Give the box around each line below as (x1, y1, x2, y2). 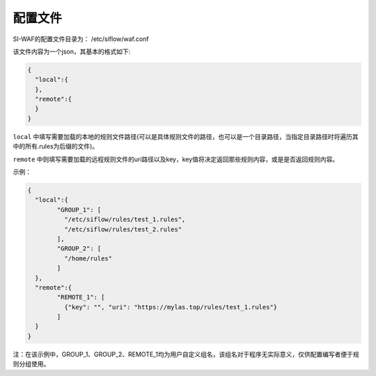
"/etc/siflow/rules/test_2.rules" (63, 225, 182, 233)
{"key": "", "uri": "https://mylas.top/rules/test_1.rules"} (63, 303, 278, 311)
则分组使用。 (13, 360, 50, 368)
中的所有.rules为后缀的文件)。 (13, 142, 99, 151)
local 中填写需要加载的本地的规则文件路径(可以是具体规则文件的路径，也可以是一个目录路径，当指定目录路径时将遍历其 (13, 132, 359, 140)
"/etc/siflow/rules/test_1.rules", (63, 215, 186, 224)
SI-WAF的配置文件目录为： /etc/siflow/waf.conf (13, 35, 149, 43)
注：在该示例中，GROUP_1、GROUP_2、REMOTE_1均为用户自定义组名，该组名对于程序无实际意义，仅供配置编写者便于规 (13, 350, 359, 358)
